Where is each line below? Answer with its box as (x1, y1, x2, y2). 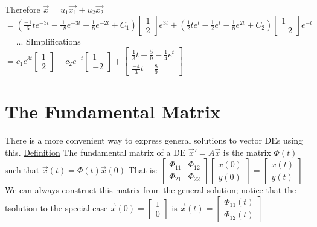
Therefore (5, 3, 40, 15)
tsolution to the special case (5, 201, 108, 214)
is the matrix (223, 145, 271, 158)
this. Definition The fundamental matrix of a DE (5, 145, 186, 158)
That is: (128, 164, 158, 176)
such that (5, 164, 40, 176)
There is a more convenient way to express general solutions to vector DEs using (5, 134, 303, 147)
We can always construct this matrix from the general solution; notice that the (5, 184, 296, 196)
